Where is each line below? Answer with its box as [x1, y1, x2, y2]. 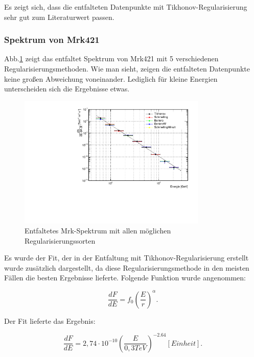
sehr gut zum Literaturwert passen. [4, 11, 114, 22]
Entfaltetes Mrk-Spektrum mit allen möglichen [25, 225, 171, 236]
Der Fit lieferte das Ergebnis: [4, 315, 96, 326]
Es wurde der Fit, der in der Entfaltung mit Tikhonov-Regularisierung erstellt [4, 252, 249, 263]
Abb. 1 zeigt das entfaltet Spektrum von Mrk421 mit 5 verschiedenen [4, 53, 219, 64]
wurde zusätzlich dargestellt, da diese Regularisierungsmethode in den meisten [4, 262, 249, 273]
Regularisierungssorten [25, 235, 96, 246]
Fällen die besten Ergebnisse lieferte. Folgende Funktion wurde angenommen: [4, 272, 246, 283]
